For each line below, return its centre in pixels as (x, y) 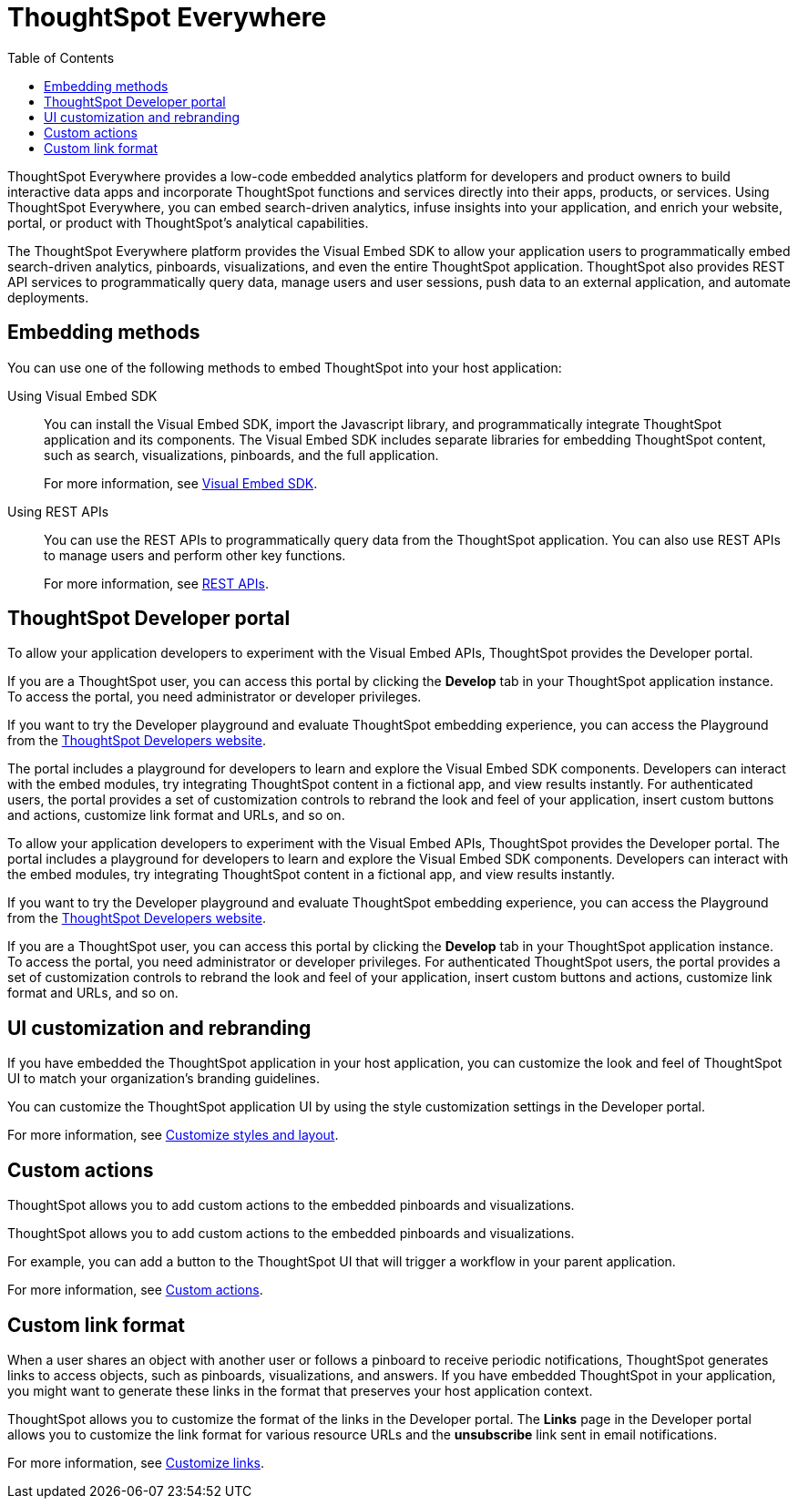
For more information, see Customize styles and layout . (173, 1135)
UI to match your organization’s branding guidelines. (164, 1079)
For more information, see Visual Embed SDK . (181, 483)
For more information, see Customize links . (136, 1462)
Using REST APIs (58, 511)
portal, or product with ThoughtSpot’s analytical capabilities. (188, 222)
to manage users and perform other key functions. (195, 555)
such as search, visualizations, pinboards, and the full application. (241, 455)
